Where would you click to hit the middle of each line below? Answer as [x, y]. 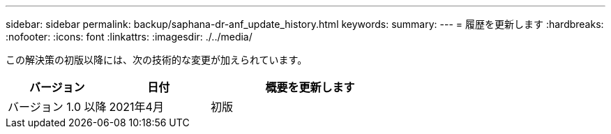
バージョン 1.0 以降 [57, 107]
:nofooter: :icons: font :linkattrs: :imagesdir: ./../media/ [129, 37]
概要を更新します [310, 87]
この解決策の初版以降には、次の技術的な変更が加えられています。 [157, 60]
